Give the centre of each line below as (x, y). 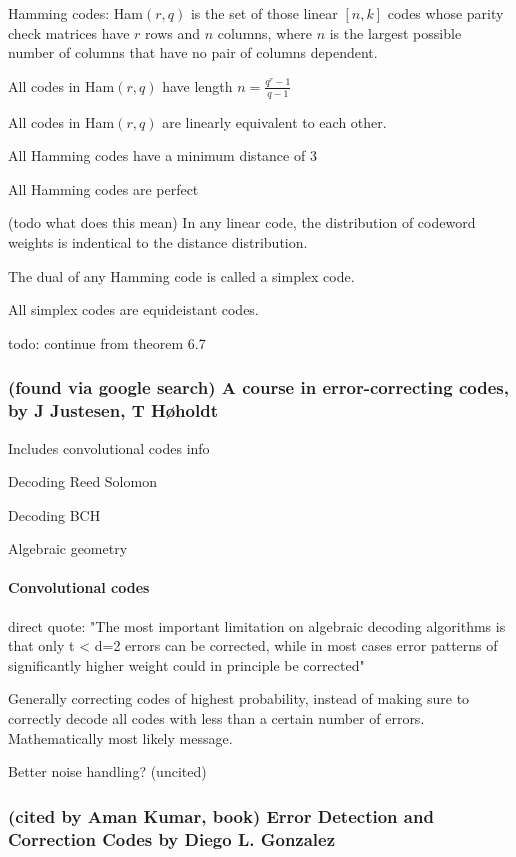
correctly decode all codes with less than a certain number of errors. (216, 718)
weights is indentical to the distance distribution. (158, 241)
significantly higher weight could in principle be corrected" (186, 664)
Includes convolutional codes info (109, 447)
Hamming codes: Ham (76, 13)
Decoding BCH (54, 514)
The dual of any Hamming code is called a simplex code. (181, 275)
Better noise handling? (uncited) (107, 771)
